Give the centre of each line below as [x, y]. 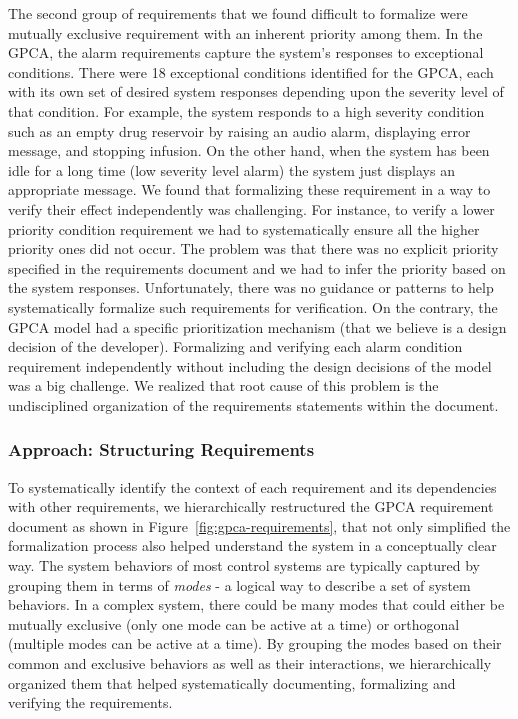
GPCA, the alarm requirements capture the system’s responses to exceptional [246, 52]
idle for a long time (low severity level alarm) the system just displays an [231, 169]
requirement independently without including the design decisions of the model [250, 365]
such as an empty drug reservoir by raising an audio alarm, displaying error [239, 130]
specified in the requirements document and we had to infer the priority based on [257, 267]
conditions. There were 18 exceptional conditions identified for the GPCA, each [251, 71]
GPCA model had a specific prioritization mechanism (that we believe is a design [257, 326]
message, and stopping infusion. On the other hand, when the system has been [249, 150]
